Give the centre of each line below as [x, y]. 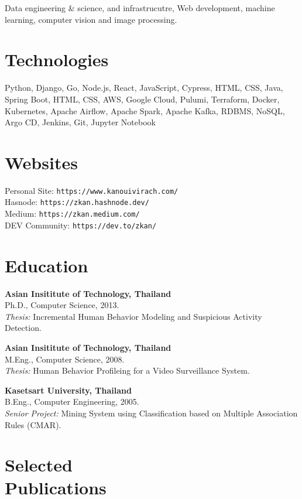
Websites [41, 162]
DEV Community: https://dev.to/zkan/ [81, 225]
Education [47, 265]
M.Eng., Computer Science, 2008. [65, 359]
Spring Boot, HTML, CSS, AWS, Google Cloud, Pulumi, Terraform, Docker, [142, 99]
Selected [39, 465]
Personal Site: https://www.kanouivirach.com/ [92, 190]
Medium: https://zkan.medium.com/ [72, 213]
